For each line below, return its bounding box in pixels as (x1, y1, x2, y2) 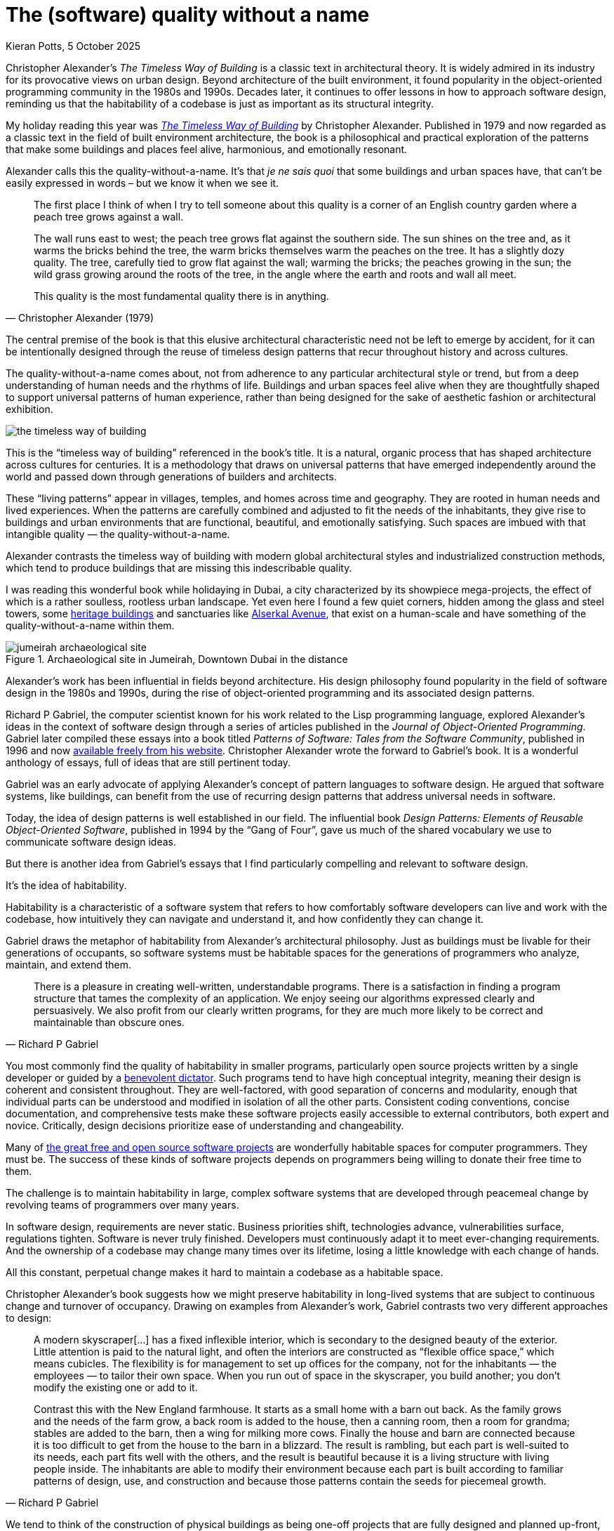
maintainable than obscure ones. (34, 1016, 185, 1028)
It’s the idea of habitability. (6, 879, 127, 891)
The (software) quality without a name (6, 3, 370, 27)
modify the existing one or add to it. (34, 1381, 198, 1393)
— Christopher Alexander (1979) (6, 311, 154, 324)
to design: (6, 1311, 52, 1324)
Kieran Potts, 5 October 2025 (6, 39, 141, 52)
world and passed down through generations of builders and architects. (6, 470, 337, 482)
